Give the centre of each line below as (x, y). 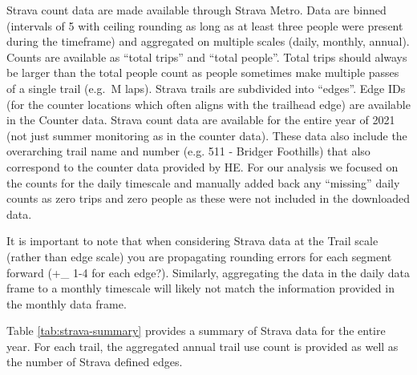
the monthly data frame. (67, 303)
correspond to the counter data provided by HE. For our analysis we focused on (202, 166)
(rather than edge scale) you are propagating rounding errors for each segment (199, 256)
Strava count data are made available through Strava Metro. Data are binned (196, 10)
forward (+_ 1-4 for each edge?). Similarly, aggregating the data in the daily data (208, 272)
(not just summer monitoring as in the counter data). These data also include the (207, 135)
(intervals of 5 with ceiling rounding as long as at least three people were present (205, 25)
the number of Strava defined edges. (95, 362)
